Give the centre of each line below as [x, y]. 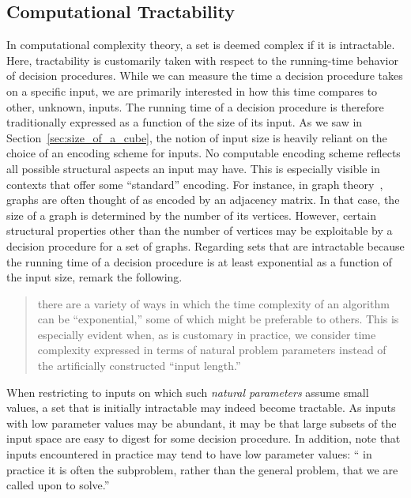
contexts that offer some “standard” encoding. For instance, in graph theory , [195, 184]
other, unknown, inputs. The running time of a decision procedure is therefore [195, 106]
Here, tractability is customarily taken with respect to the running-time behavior [202, 60]
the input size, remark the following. [94, 277]
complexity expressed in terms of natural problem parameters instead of [212, 350]
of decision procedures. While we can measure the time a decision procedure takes [205, 75]
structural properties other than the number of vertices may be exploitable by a [200, 230]
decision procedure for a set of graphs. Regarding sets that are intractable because [205, 245]
